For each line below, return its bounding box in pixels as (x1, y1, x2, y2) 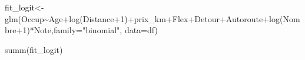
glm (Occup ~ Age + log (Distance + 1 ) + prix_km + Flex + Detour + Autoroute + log (5, 12, 280, 24)
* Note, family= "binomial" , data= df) (29, 24, 158, 36)
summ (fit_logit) (5, 43, 63, 55)
